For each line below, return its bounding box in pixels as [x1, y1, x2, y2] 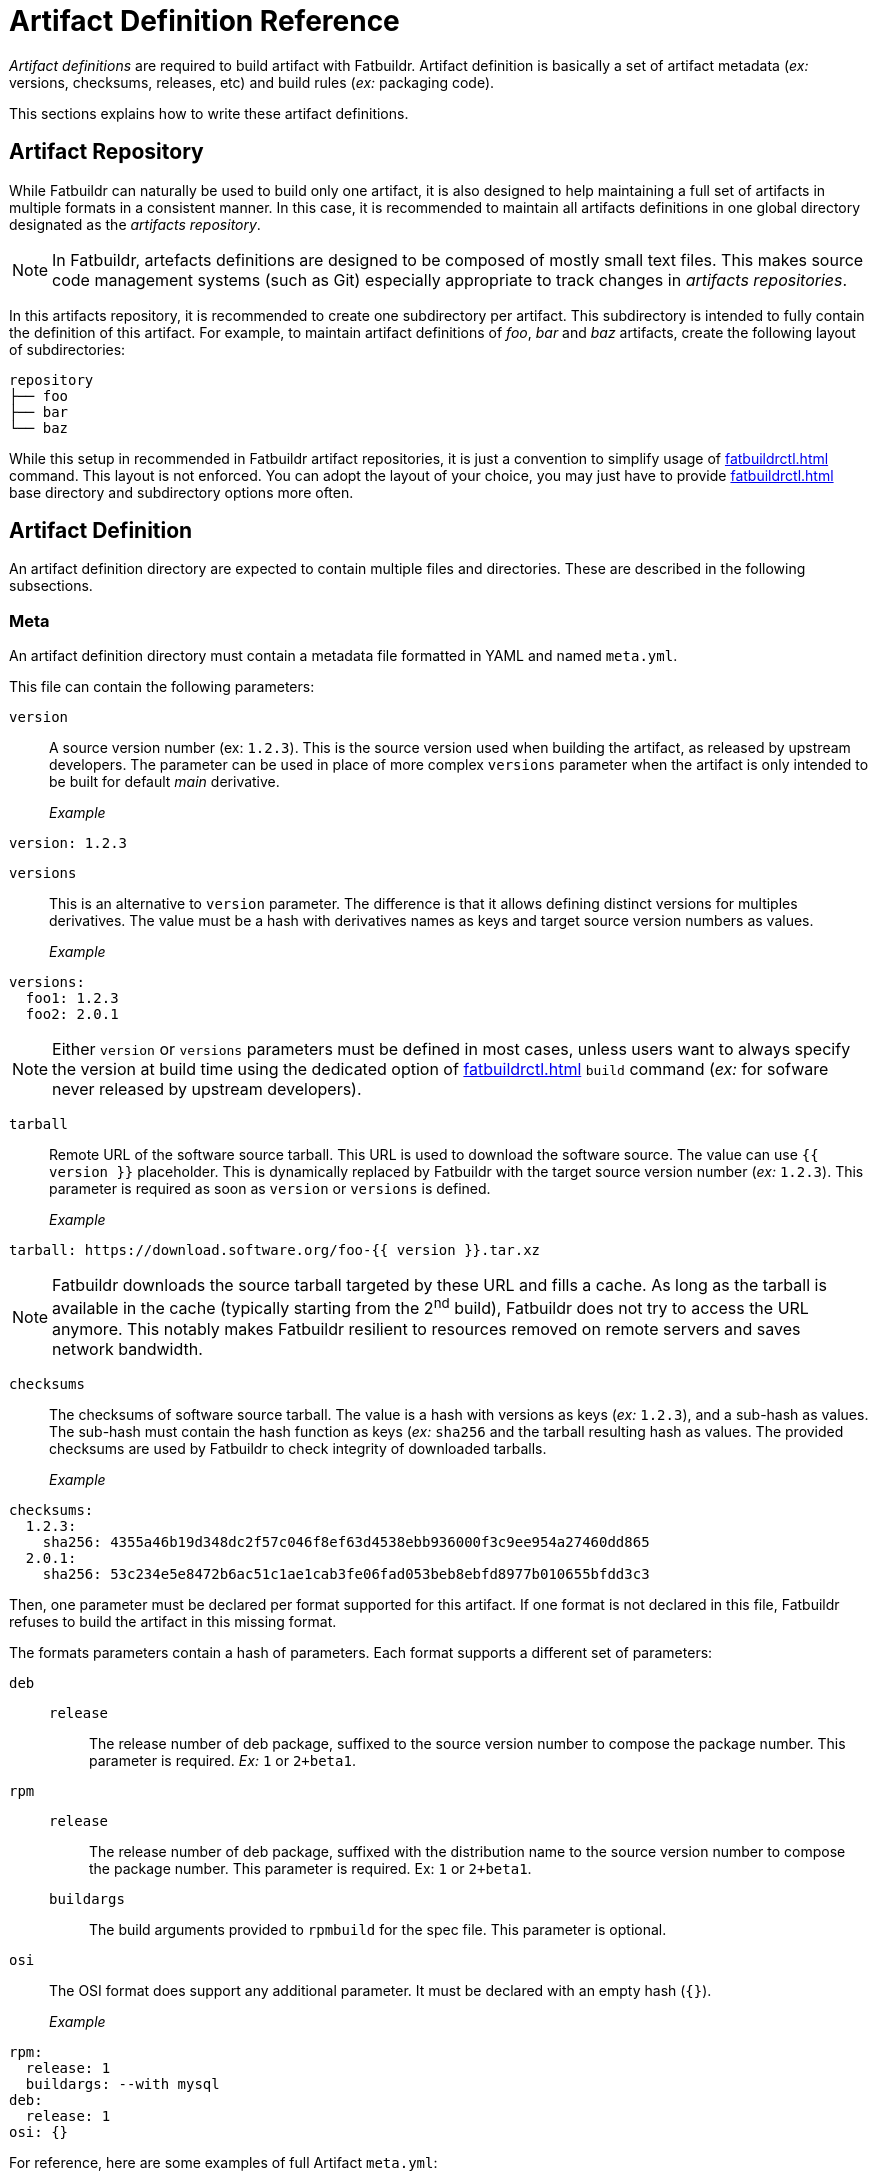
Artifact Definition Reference [9, 4, 400, 38]
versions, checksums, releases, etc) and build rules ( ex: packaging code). [9, 73, 495, 91]
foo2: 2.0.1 [25, 1006, 119, 1023]
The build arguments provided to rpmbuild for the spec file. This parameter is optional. [89, 1920, 667, 1938]
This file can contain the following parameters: [9, 678, 315, 696]
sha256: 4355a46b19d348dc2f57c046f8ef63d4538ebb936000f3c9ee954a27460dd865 [42, 1533, 650, 1550]
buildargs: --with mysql [25, 2075, 220, 2092]
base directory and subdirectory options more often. [9, 483, 354, 501]
